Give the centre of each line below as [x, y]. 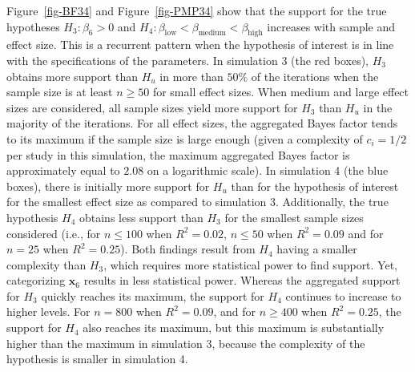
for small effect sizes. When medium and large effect [281, 92]
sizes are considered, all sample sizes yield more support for [152, 107]
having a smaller [317, 249]
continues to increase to [343, 295]
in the [378, 107]
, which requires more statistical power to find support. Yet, [251, 264]
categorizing [36, 280]
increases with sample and [331, 26]
